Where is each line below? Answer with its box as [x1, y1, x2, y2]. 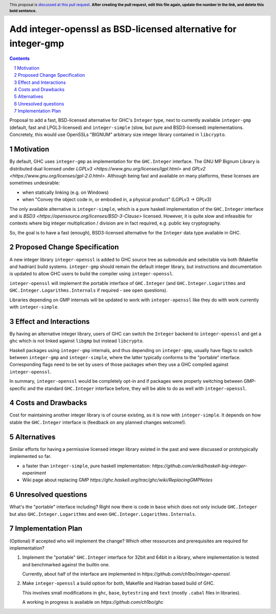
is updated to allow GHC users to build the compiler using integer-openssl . [9, 271, 174, 277]
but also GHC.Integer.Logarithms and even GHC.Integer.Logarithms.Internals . [9, 511, 196, 517]
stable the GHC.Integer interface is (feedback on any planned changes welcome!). [9, 419, 187, 425]
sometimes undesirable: [9, 180, 60, 186]
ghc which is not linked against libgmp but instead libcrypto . [9, 338, 144, 344]
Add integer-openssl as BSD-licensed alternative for [9, 23, 237, 35]
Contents [9, 55, 30, 61]
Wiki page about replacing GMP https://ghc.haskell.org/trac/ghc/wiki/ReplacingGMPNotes [22, 477, 213, 483]
